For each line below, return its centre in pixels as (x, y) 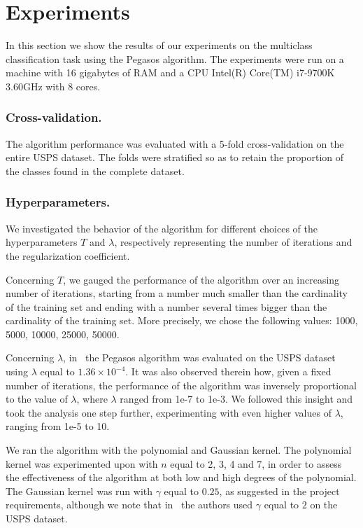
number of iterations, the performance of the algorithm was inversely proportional (181, 385)
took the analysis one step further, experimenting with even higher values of (169, 412)
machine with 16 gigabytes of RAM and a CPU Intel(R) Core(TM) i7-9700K (170, 72)
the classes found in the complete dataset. (95, 171)
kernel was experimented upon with (82, 463)
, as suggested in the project (279, 491)
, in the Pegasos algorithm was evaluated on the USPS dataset (199, 357)
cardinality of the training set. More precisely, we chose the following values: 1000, (182, 320)
